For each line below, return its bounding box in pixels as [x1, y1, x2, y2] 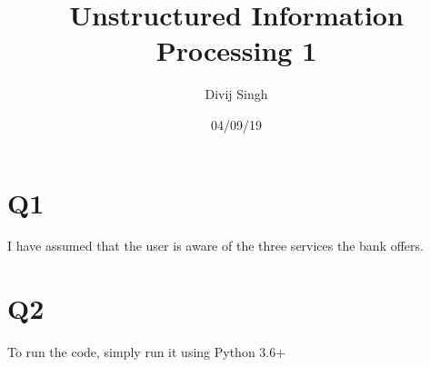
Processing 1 [155, 32, 317, 69]
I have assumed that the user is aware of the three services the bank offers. [7, 236, 424, 255]
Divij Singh [205, 84, 268, 104]
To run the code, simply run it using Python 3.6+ [7, 342, 286, 362]
